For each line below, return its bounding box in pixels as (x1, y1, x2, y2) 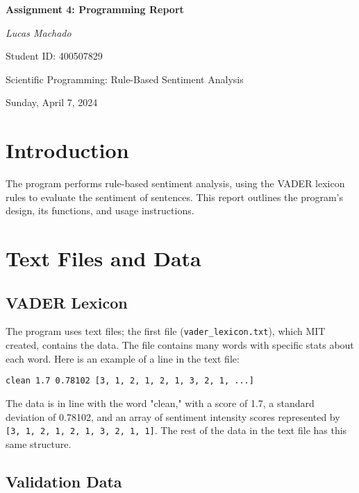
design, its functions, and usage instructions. (6, 203, 194, 218)
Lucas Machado (6, 25, 72, 40)
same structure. (6, 436, 72, 451)
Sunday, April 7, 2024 (6, 95, 98, 110)
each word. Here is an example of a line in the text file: (6, 351, 240, 365)
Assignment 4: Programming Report (6, 2, 184, 16)
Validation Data (6, 470, 122, 492)
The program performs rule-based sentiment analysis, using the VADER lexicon (6, 176, 345, 191)
